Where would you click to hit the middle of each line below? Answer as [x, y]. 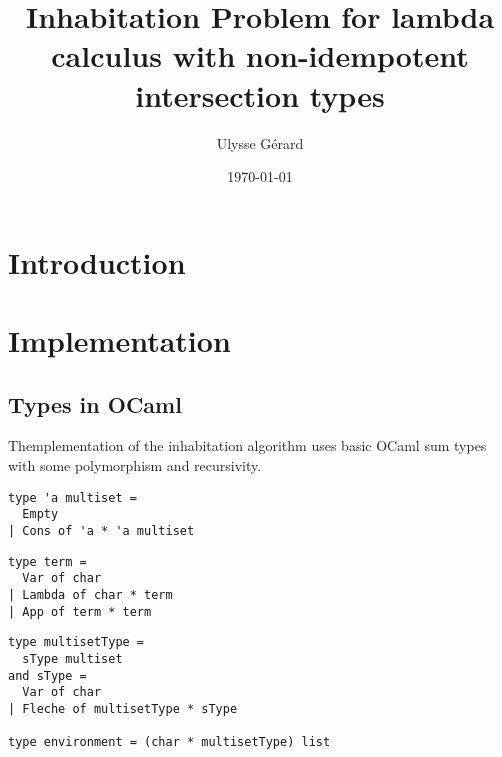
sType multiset [72, 658]
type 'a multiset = [72, 497]
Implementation [119, 340]
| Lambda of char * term [90, 594]
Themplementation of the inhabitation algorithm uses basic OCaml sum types [247, 445]
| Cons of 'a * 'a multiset [101, 530]
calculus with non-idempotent [260, 55]
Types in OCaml [95, 403]
